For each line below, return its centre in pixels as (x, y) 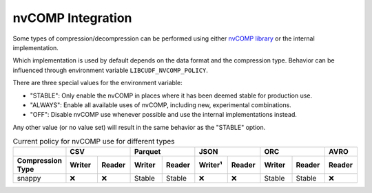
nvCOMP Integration (72, 18)
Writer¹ (210, 165)
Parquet (148, 152)
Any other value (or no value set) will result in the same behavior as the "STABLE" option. (139, 127)
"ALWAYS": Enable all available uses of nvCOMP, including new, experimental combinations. (161, 105)
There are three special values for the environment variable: (97, 83)
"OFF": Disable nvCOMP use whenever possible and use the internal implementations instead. (164, 115)
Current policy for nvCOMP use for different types (94, 141)
